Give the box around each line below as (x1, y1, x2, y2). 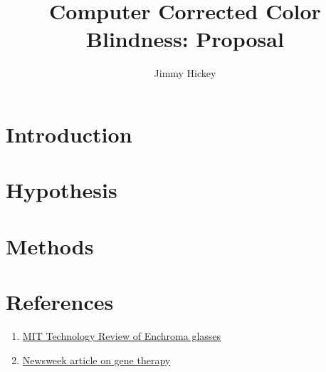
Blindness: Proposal (86, 24, 284, 53)
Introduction (6, 119, 132, 148)
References (6, 287, 114, 316)
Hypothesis (6, 175, 117, 205)
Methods (6, 231, 94, 260)
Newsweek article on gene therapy (22, 352, 171, 367)
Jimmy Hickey (154, 66, 216, 81)
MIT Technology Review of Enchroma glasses (22, 328, 221, 343)
